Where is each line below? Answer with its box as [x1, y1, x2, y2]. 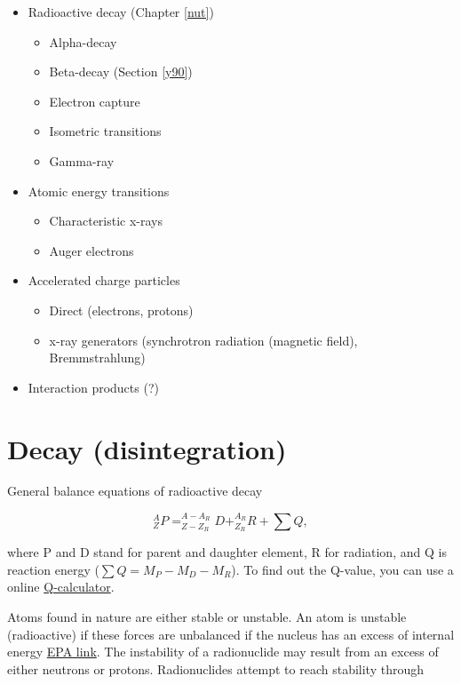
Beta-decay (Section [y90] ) [49, 62, 193, 81]
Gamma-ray [49, 151, 115, 170]
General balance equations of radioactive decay [7, 481, 263, 500]
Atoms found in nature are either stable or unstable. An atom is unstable [7, 608, 407, 626]
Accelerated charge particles [28, 271, 180, 290]
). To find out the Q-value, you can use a [231, 560, 454, 578]
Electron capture [49, 91, 140, 110]
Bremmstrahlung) [49, 348, 146, 367]
